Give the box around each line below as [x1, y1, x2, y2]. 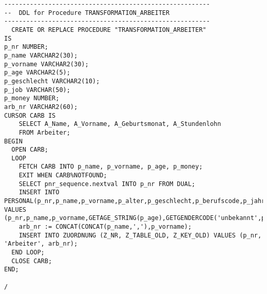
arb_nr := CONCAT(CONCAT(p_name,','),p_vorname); [18, 223, 192, 231]
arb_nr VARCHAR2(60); [4, 103, 78, 111]
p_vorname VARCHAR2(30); [4, 60, 89, 68]
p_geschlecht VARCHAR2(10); [4, 77, 100, 85]
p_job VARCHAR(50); [4, 86, 70, 94]
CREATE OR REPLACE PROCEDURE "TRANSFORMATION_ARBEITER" [11, 26, 206, 33]
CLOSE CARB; [11, 257, 52, 265]
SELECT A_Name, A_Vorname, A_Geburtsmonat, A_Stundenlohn [18, 120, 221, 128]
